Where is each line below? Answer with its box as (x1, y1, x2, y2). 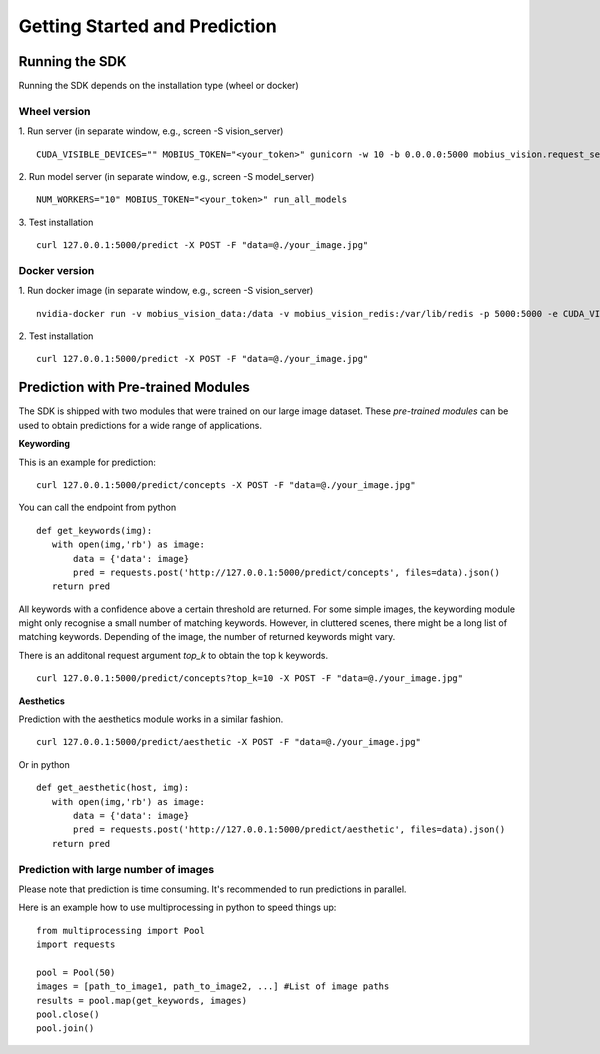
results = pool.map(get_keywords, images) (36, 995, 248, 1006)
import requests (36, 939, 116, 950)
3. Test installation (18, 216, 94, 228)
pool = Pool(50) (36, 966, 116, 978)
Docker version (18, 263, 95, 277)
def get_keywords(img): (36, 525, 153, 536)
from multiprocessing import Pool (36, 925, 205, 936)
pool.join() (36, 1023, 95, 1034)
